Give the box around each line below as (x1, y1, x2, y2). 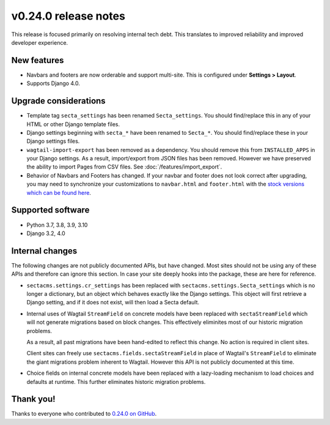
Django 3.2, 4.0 (26, 230, 65, 237)
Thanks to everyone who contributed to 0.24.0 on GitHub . (11, 410, 157, 418)
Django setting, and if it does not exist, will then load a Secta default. (26, 299, 200, 306)
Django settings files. (26, 138, 80, 145)
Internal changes (11, 246, 78, 256)
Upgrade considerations (11, 96, 106, 107)
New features (11, 55, 64, 66)
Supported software (11, 205, 90, 216)
